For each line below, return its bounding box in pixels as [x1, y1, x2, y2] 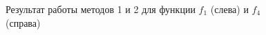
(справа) [6, 15, 41, 30]
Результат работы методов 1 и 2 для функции [6, 2, 196, 16]
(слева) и [210, 2, 249, 16]
